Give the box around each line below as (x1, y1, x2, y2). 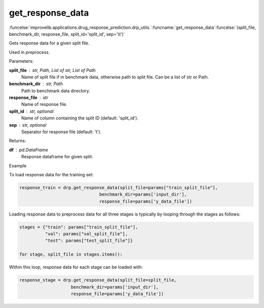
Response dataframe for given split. (21, 154, 93, 160)
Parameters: (9, 58, 34, 64)
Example (9, 163, 27, 168)
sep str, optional (9, 122, 46, 128)
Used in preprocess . (9, 49, 50, 55)
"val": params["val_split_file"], (44, 231, 128, 237)
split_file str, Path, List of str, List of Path (9, 67, 96, 73)
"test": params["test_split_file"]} (44, 238, 133, 243)
